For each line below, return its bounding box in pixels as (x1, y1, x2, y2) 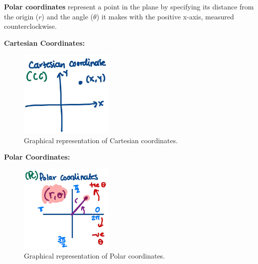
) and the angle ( (41, 11, 94, 21)
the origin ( (4, 11, 39, 21)
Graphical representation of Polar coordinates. (24, 251, 165, 261)
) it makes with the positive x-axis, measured (96, 11, 234, 21)
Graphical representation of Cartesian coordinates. (24, 135, 178, 145)
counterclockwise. (4, 21, 57, 31)
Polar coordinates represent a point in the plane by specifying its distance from (4, 1, 254, 11)
